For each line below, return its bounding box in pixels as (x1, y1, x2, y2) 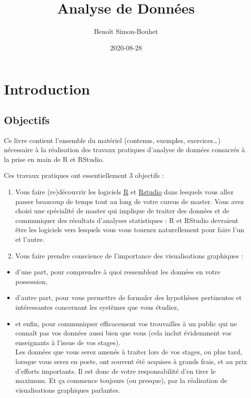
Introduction (4, 79, 90, 99)
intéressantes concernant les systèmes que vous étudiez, (15, 302, 179, 312)
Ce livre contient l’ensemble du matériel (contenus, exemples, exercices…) (4, 135, 220, 145)
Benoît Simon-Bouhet (94, 26, 158, 36)
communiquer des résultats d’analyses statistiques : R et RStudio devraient (15, 215, 238, 225)
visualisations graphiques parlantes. (15, 384, 121, 395)
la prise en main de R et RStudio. (4, 154, 104, 164)
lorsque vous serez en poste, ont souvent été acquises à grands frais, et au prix (15, 356, 247, 366)
